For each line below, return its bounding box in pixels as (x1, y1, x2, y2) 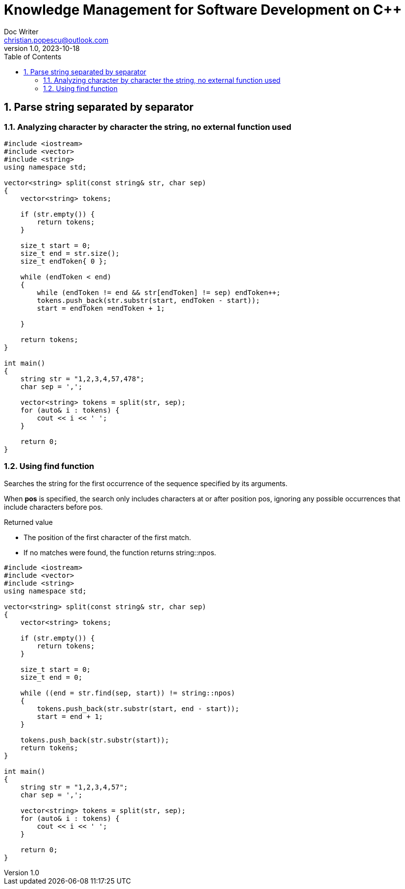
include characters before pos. (4, 502, 103, 511)
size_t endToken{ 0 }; (20, 257, 107, 265)
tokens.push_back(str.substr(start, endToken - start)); (37, 296, 260, 304)
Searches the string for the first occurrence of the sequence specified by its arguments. (4, 479, 288, 488)
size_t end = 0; (20, 673, 83, 681)
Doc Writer (4, 27, 39, 36)
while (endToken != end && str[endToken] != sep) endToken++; (37, 288, 281, 296)
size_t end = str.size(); (20, 249, 120, 257)
